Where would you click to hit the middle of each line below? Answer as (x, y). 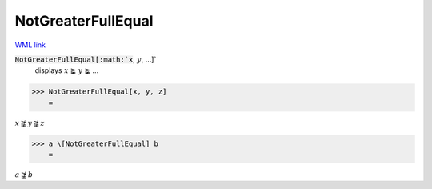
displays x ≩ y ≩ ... (67, 70)
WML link (30, 45)
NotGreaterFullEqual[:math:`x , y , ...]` (86, 59)
